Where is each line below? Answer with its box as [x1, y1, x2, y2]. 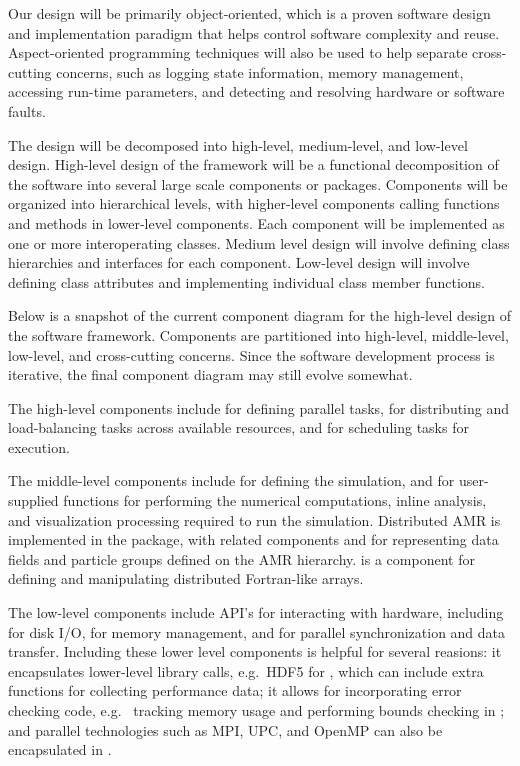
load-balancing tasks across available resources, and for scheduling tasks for [8, 417, 469, 438]
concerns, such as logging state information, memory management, [56, 61, 464, 82]
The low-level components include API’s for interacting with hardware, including [8, 602, 504, 623]
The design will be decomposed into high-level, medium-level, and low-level [8, 134, 468, 155]
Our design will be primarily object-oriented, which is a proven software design [8, 3, 491, 23]
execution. [8, 436, 70, 457]
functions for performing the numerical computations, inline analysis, [63, 490, 487, 511]
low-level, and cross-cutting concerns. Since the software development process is [8, 344, 495, 365]
